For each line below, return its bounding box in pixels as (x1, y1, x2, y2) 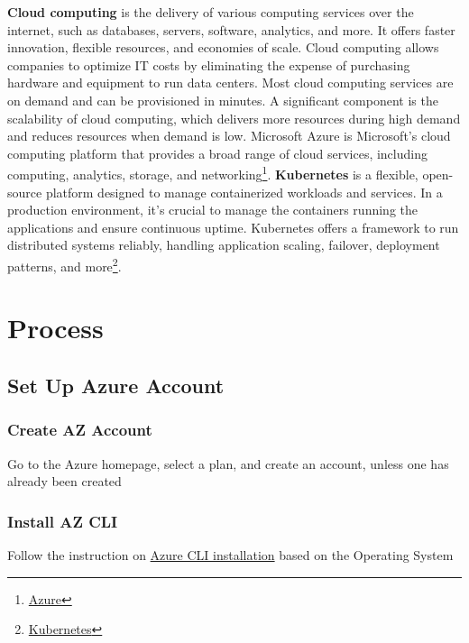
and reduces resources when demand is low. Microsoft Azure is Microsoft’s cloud (7, 126, 451, 145)
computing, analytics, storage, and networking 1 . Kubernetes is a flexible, (7, 162, 418, 183)
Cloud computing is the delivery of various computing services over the (7, 3, 414, 21)
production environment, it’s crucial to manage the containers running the (7, 200, 418, 219)
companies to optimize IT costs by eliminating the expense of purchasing (7, 55, 410, 74)
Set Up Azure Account (7, 371, 225, 399)
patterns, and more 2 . (7, 253, 122, 275)
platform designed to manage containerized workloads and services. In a (45, 182, 443, 201)
